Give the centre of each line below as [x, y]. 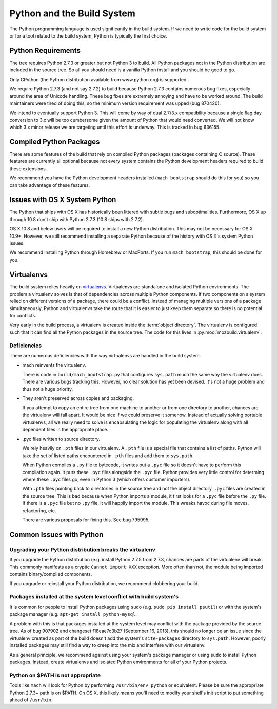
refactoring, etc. [39, 510]
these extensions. [28, 168]
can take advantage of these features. [50, 185]
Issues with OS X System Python [63, 200]
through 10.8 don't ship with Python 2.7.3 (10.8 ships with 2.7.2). [77, 219]
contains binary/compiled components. [51, 574]
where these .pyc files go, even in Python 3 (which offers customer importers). [106, 479]
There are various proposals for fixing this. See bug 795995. [86, 520]
